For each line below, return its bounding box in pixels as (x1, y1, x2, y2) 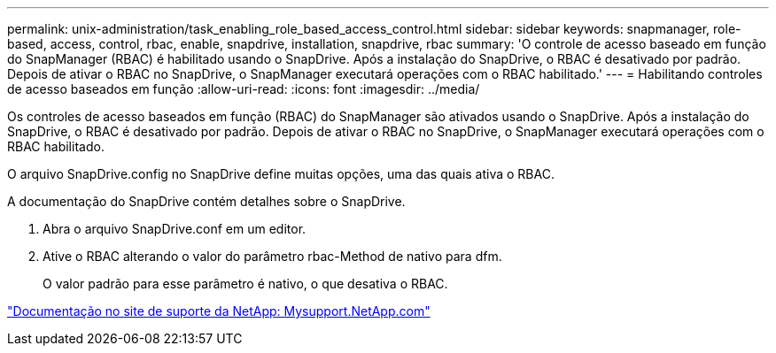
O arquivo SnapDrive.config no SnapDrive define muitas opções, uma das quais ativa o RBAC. (7, 166, 555, 181)
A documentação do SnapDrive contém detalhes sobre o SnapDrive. (7, 194, 406, 209)
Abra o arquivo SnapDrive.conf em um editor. (43, 221, 307, 236)
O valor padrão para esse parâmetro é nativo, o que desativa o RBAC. (43, 276, 448, 291)
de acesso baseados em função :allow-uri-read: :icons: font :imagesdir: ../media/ (7, 81, 480, 96)
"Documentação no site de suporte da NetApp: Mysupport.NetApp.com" (7, 303, 431, 318)
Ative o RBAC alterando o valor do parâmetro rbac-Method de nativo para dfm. (43, 249, 502, 264)
